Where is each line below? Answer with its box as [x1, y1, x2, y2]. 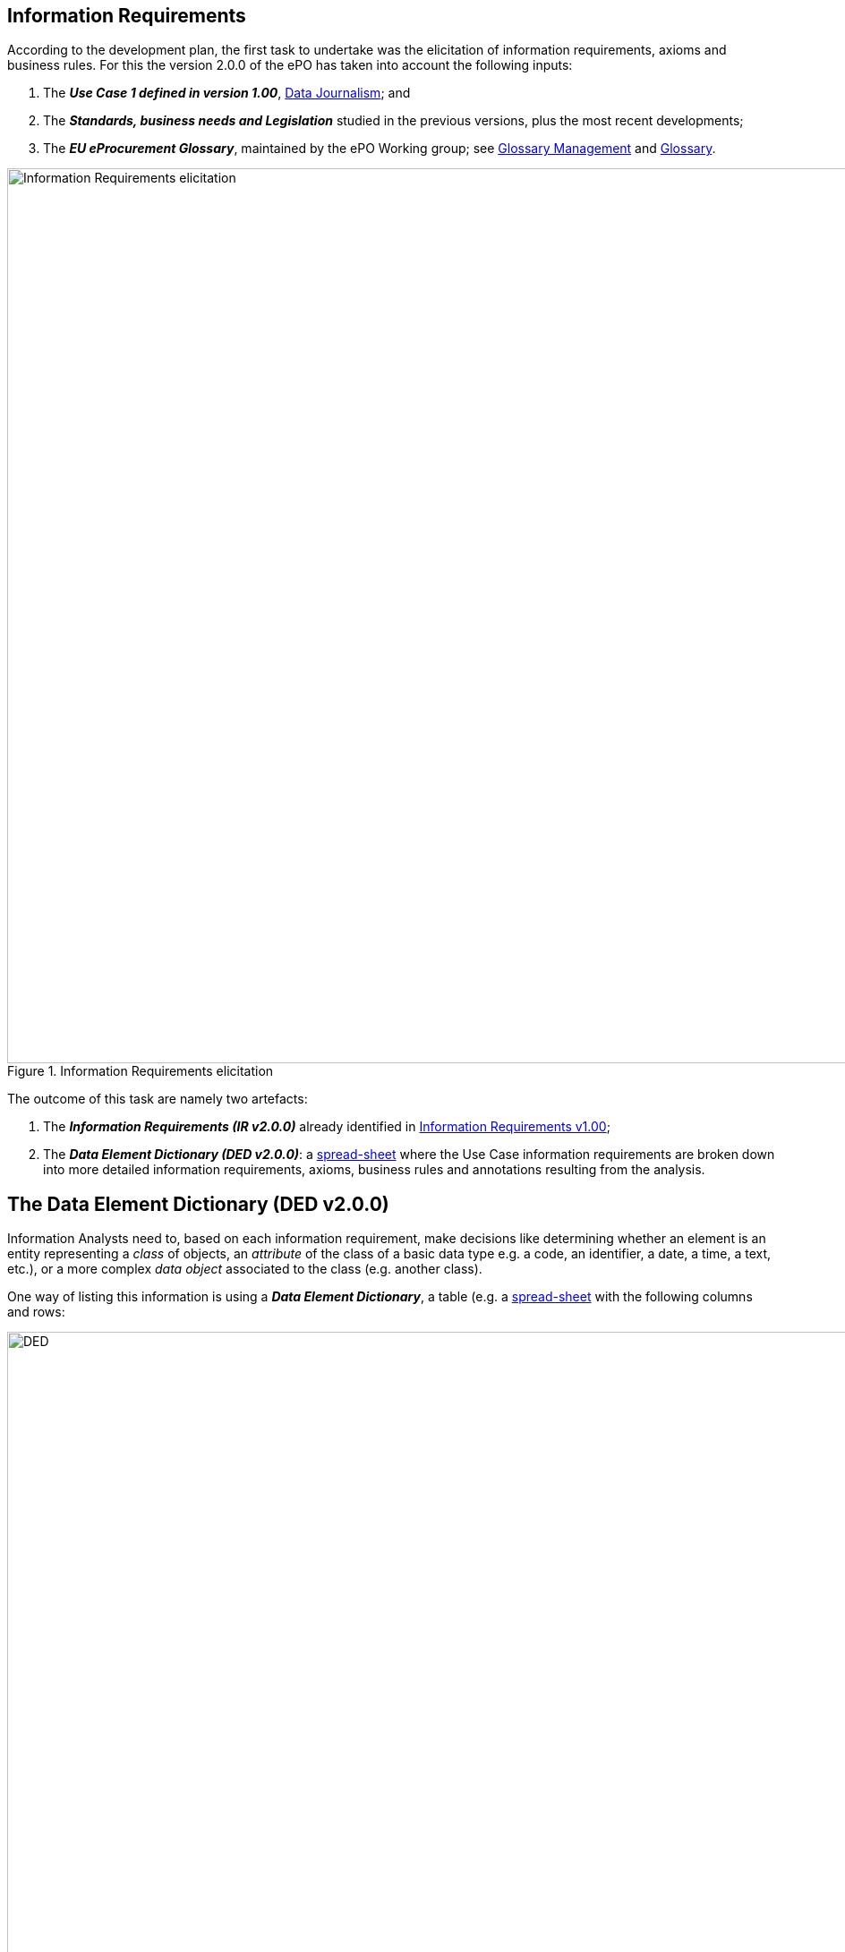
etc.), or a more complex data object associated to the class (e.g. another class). [7, 1261, 482, 1277]
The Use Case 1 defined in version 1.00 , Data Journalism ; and [43, 85, 411, 101]
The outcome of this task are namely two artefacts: [7, 1091, 308, 1107]
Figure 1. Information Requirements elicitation [7, 1063, 274, 1079]
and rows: [7, 1304, 65, 1320]
